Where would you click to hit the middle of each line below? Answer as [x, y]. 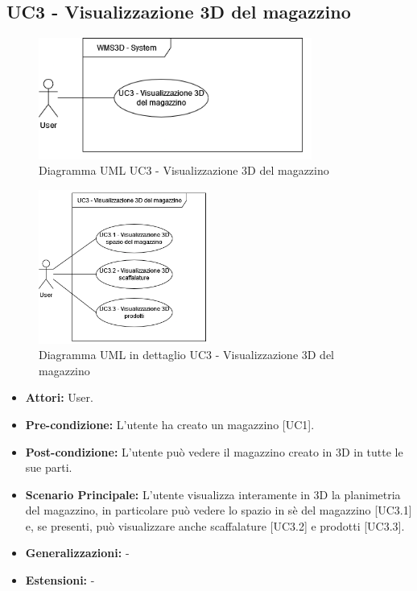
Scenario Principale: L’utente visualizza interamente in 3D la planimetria [213, 494]
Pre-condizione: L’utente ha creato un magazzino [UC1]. [170, 424]
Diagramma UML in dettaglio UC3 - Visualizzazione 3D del [187, 355]
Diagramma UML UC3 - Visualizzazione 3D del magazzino [184, 170]
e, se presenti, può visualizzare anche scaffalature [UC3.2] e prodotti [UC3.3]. [215, 525]
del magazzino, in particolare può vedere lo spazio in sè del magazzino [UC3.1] [219, 510]
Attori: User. [59, 397]
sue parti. [49, 467]
